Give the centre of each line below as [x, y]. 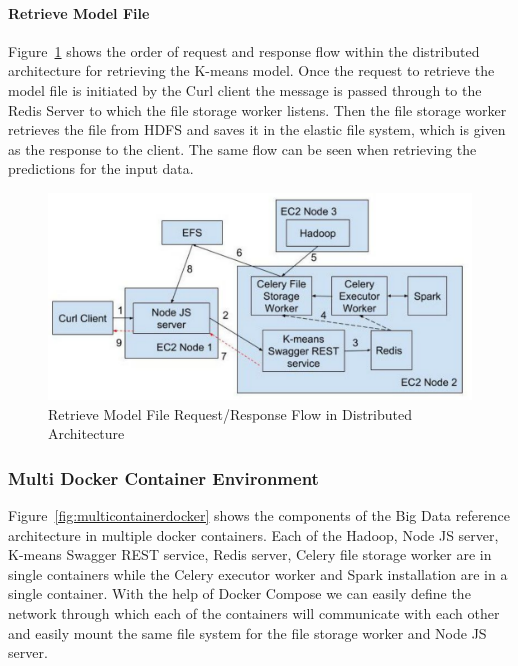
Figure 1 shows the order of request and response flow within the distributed [244, 50]
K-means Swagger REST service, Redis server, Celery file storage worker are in [250, 554]
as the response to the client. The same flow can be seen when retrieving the [242, 148]
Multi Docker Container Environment [163, 477]
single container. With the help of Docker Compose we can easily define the [239, 593]
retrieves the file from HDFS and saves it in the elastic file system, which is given [257, 129]
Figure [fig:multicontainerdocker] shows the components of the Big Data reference [259, 514]
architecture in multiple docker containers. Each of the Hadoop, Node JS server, [253, 534]
